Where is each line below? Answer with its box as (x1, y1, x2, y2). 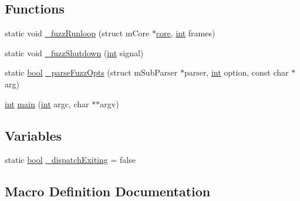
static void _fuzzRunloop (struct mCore (5, 27, 150, 39)
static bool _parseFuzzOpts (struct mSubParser (5, 66, 178, 79)
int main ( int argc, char (5, 97, 89, 110)
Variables (5, 126, 62, 144)
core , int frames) (156, 27, 215, 39)
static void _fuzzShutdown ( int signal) (5, 46, 144, 59)
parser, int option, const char (184, 66, 289, 79)
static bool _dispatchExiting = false (5, 154, 136, 166)
